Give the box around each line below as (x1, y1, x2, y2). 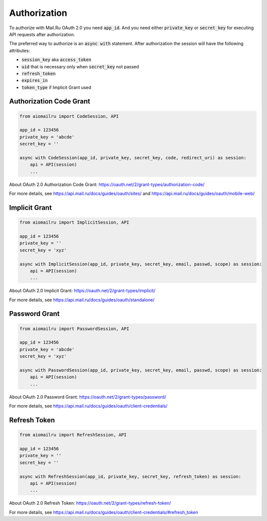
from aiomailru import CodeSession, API (19, 113, 119, 119)
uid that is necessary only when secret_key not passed (21, 63, 139, 69)
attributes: (9, 47, 30, 53)
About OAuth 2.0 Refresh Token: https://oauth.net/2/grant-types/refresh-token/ (9, 500, 172, 506)
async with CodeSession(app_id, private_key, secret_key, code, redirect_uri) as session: (19, 155, 247, 161)
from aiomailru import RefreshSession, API (19, 432, 127, 438)
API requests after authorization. (9, 31, 75, 37)
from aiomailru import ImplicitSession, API (19, 220, 130, 225)
